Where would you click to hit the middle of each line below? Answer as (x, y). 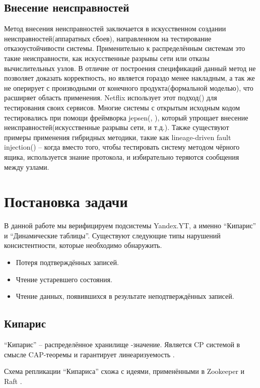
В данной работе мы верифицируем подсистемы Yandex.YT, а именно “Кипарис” (130, 225)
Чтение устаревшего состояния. (64, 279)
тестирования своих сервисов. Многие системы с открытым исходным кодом (122, 107)
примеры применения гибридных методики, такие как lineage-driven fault (118, 137)
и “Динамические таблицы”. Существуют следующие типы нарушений (112, 235)
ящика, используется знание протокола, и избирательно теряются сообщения (122, 156)
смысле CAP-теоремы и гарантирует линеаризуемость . (89, 354)
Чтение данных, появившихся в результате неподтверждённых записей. (125, 296)
